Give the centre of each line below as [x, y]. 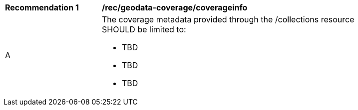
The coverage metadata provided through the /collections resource [228, 19]
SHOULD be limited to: [144, 29]
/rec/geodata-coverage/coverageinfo [175, 7]
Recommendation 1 [42, 7]
